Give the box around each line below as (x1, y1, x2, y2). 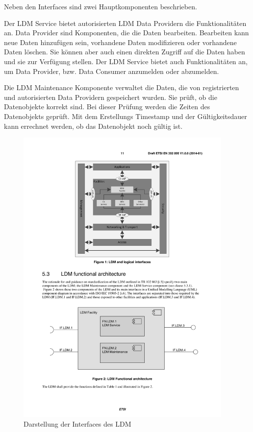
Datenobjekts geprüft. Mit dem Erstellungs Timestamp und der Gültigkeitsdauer (4, 111, 247, 121)
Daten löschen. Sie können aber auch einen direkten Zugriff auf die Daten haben (4, 47, 245, 57)
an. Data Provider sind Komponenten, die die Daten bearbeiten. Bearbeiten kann (4, 27, 249, 38)
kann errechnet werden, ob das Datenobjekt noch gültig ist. (4, 120, 183, 131)
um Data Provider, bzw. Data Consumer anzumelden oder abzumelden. (4, 66, 219, 76)
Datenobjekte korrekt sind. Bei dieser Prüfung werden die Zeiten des (4, 101, 210, 112)
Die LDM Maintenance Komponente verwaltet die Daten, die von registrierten (4, 82, 239, 93)
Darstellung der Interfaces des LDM (24, 418, 131, 429)
